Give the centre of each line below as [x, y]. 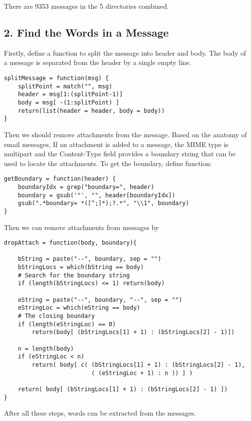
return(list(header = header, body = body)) [91, 111]
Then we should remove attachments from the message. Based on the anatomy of [125, 134]
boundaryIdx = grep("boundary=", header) [86, 187]
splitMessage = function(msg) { [56, 78]
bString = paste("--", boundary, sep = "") [90, 259]
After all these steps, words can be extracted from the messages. [100, 413]
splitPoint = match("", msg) [65, 86]
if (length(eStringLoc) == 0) [67, 324]
